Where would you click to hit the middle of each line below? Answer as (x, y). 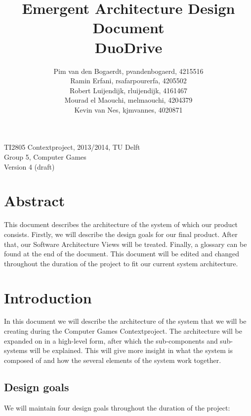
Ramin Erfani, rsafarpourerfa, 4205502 (128, 81)
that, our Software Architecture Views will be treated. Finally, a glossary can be (125, 244)
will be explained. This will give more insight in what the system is (131, 350)
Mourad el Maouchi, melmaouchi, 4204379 (128, 100)
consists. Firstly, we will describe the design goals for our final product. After (121, 234)
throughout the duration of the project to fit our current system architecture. (121, 263)
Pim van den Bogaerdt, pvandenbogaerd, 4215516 (128, 71)
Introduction (48, 297)
